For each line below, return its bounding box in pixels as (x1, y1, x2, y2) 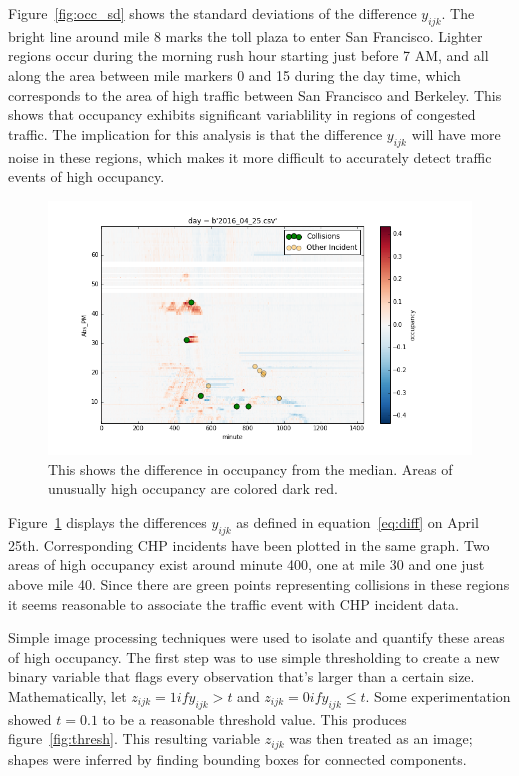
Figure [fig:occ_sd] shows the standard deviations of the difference (8, 3, 417, 23)
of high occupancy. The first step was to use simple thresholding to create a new (8, 646, 500, 667)
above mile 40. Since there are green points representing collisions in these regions (8, 573, 510, 594)
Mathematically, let (8, 685, 127, 706)
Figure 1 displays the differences (8, 511, 207, 532)
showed (8, 708, 52, 729)
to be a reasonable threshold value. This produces (102, 708, 407, 729)
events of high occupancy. (8, 166, 165, 187)
